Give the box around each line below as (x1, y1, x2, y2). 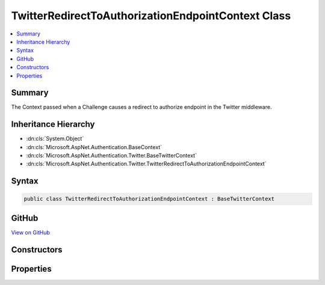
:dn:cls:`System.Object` (26, 135, 84, 142)
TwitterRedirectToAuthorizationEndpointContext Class (11, 9, 291, 22)
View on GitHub (11, 228, 51, 236)
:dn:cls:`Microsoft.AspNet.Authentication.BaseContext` (26, 143, 162, 150)
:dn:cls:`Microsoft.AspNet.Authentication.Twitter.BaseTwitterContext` (26, 152, 197, 159)
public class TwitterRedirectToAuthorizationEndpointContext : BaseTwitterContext (23, 195, 275, 203)
